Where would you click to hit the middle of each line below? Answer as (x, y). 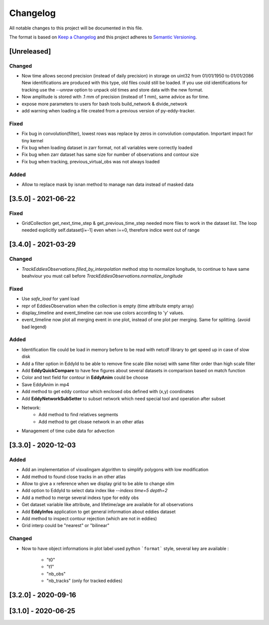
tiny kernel (32, 140)
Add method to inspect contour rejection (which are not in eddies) (89, 519)
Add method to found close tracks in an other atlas (74, 477)
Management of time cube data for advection (68, 431)
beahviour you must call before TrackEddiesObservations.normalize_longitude (102, 276)
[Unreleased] (30, 51)
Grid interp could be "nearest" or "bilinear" (66, 526)
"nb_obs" (56, 574)
